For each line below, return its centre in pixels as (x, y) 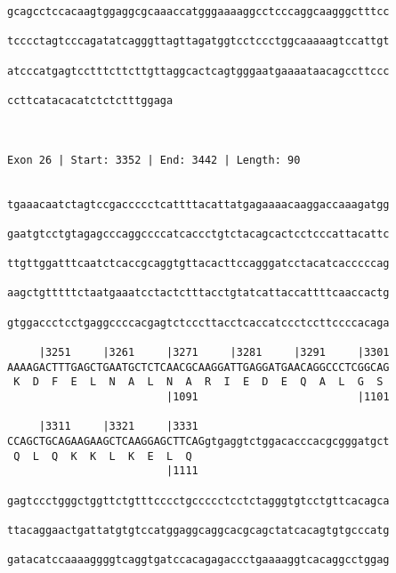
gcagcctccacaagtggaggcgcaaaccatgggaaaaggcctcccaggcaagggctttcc (198, 12)
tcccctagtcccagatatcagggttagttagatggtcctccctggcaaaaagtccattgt (198, 41)
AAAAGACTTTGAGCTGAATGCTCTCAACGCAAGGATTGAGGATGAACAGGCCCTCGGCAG (198, 367)
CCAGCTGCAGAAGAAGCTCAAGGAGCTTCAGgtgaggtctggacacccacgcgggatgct (198, 442)
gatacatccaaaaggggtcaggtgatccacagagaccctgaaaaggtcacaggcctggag (198, 560)
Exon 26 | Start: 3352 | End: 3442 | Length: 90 (154, 160)
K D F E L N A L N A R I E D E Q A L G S (198, 382)
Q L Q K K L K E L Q (103, 456)
